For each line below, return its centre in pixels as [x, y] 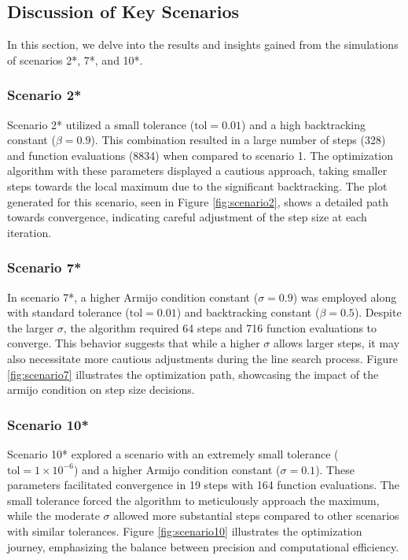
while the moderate [53, 515]
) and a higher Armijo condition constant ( [177, 469]
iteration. [29, 232]
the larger [31, 327]
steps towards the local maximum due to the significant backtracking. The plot [197, 185]
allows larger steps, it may [336, 343]
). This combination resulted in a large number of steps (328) [238, 140]
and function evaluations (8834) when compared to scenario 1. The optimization [200, 155]
